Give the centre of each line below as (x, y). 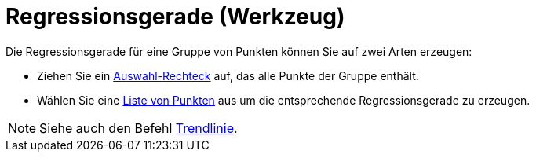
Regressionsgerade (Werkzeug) (175, 17)
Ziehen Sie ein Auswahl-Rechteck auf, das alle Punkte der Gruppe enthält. (228, 75)
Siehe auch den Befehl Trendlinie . (139, 128)
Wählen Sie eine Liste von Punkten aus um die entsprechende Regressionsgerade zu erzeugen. (284, 100)
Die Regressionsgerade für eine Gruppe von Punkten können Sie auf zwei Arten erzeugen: (239, 51)
